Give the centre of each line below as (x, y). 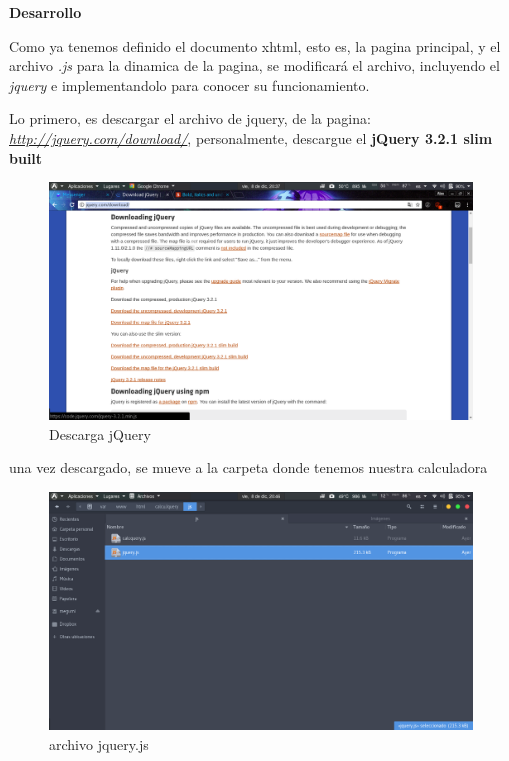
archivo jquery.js (99, 743)
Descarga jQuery (100, 433)
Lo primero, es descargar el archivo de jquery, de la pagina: (190, 118)
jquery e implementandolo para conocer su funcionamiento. (189, 84)
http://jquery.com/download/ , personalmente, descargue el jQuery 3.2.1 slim (251, 137)
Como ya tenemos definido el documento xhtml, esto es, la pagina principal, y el (255, 45)
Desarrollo (45, 12)
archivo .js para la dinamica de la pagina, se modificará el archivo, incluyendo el (254, 65)
